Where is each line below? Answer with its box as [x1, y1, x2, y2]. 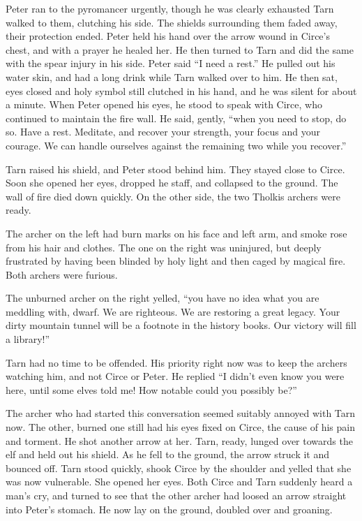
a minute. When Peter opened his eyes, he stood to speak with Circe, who [6, 97, 322, 112]
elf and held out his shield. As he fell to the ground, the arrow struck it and [6, 447, 330, 462]
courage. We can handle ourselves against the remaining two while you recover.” [6, 138, 347, 152]
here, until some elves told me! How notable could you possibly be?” [6, 382, 297, 397]
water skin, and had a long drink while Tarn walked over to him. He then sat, [6, 69, 338, 84]
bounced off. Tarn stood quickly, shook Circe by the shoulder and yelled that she [6, 460, 352, 475]
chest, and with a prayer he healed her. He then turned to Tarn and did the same [6, 42, 354, 57]
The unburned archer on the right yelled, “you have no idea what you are [6, 291, 319, 305]
